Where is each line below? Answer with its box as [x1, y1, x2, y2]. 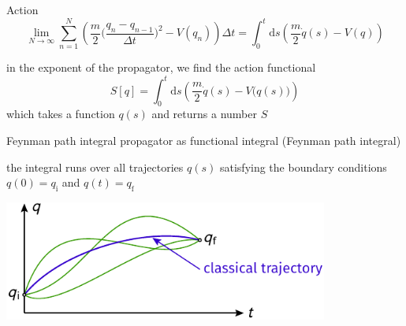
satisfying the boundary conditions [219, 158, 387, 175]
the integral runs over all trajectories [6, 158, 184, 175]
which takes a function [6, 106, 115, 122]
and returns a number [151, 106, 257, 122]
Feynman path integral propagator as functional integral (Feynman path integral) [6, 132, 401, 148]
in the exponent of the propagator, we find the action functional [6, 59, 316, 76]
